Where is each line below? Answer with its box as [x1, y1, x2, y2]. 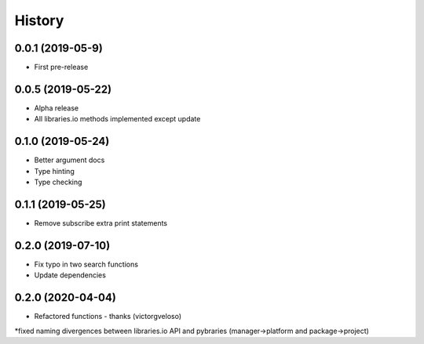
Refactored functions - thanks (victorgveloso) [34, 312, 182, 321]
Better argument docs [34, 155, 105, 165]
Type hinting [34, 166, 75, 176]
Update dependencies [34, 270, 106, 280]
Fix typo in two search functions [34, 259, 139, 269]
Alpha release [34, 103, 79, 113]
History [14, 12, 64, 29]
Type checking [34, 177, 82, 187]
